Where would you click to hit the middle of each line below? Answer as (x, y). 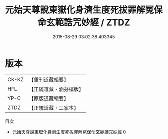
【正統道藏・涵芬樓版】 (56, 89)
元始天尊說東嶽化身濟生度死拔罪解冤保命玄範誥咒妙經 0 (69, 132)
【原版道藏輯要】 (49, 98)
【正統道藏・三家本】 (54, 108)
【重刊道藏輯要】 (49, 80)
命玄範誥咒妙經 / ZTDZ (84, 23)
